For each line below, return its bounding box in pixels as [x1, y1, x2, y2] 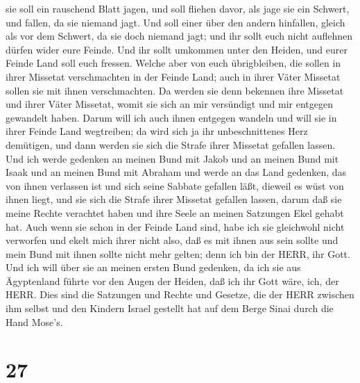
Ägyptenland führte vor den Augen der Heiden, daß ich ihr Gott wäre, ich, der [6, 273, 339, 288]
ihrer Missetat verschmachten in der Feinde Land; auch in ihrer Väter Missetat [6, 69, 341, 83]
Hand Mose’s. [6, 314, 63, 329]
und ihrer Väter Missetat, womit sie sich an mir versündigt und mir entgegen [6, 97, 333, 111]
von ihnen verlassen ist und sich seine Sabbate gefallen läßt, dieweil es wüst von [6, 178, 344, 193]
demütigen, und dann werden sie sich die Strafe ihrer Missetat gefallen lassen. [6, 137, 336, 152]
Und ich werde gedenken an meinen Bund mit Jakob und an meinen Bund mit [6, 151, 339, 165]
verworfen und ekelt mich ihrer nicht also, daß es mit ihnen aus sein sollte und [6, 233, 338, 247]
